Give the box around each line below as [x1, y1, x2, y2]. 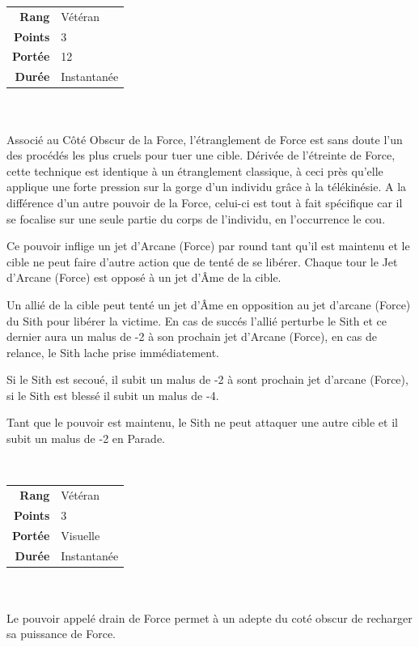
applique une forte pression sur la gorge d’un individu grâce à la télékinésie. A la [6, 178, 407, 195]
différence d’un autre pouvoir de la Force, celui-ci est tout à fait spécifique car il [6, 194, 403, 211]
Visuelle [61, 526, 100, 543]
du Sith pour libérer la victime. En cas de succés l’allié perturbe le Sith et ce [6, 312, 387, 329]
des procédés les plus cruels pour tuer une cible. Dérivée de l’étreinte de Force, [6, 147, 396, 164]
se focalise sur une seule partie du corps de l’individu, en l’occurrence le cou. [6, 210, 386, 227]
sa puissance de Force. [6, 625, 116, 642]
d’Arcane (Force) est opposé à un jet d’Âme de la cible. [6, 269, 281, 286]
